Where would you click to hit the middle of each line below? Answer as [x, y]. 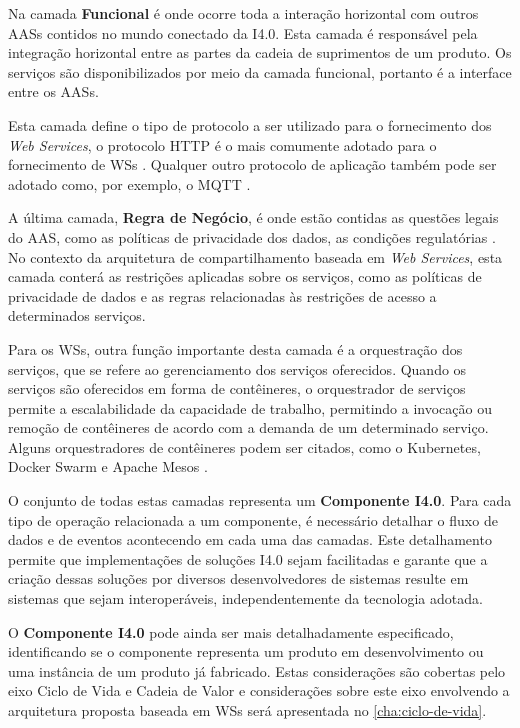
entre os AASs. [53, 91]
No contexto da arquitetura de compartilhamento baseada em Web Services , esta [255, 256]
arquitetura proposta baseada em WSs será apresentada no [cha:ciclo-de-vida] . [247, 710]
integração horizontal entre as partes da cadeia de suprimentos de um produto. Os [260, 52]
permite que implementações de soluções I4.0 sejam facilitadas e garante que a [248, 558]
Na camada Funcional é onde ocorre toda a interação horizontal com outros [243, 13]
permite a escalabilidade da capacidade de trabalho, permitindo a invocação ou [250, 407]
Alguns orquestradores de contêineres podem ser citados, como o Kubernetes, [244, 446]
